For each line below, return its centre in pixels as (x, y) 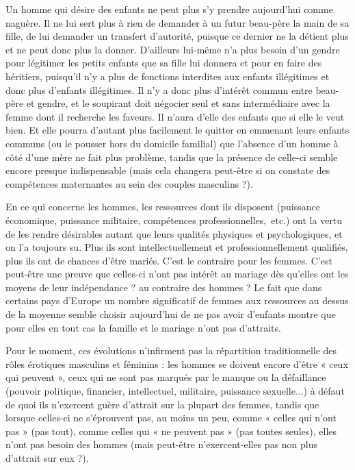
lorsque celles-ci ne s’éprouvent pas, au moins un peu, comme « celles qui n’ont (171, 418)
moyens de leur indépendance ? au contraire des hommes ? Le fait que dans (164, 287)
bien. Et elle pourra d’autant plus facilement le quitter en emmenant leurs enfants (177, 130)
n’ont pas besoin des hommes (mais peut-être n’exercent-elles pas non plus (162, 444)
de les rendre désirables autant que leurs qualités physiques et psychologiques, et (174, 233)
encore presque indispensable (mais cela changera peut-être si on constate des (168, 170)
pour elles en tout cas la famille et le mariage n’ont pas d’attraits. (143, 327)
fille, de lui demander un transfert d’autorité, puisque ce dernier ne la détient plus (177, 36)
